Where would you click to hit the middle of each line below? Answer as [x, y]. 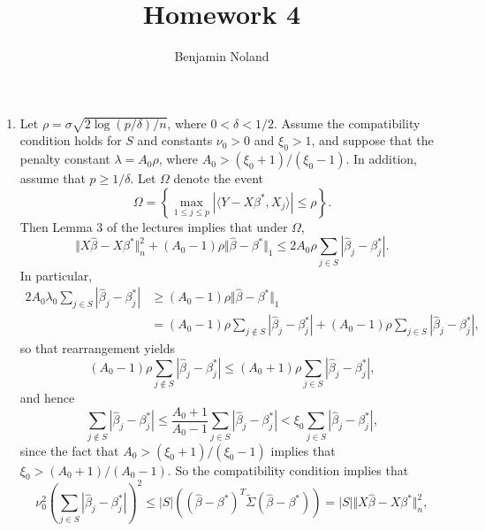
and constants [175, 140]
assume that [53, 178]
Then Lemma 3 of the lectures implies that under [154, 226]
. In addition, [381, 159]
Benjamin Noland [222, 56]
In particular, [56, 275]
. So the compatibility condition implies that [288, 469]
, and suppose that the [372, 140]
